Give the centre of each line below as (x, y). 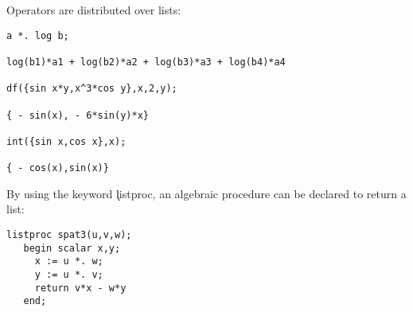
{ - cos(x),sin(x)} (58, 168)
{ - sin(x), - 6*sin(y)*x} (78, 115)
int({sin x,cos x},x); (66, 141)
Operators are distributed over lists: (94, 10)
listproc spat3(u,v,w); (69, 235)
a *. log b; (38, 35)
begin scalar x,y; (72, 248)
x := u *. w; (69, 261)
